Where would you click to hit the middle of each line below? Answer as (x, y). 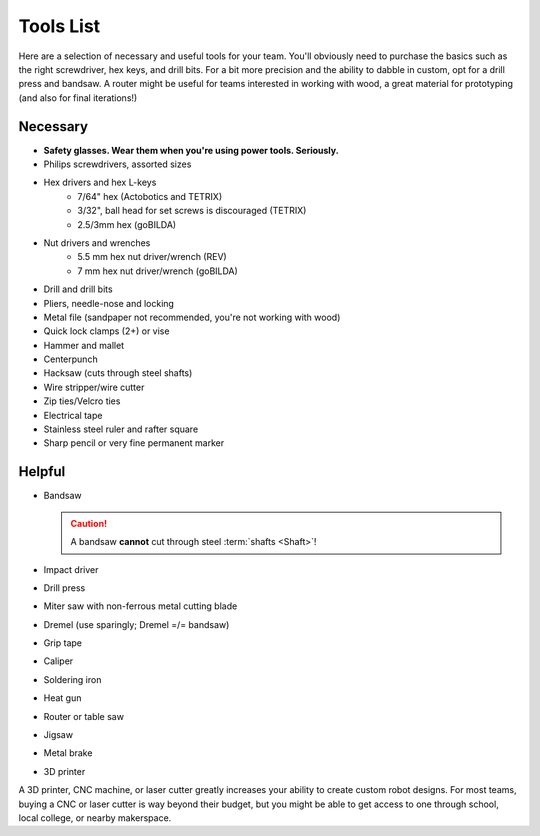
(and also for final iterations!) (78, 97)
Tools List (59, 26)
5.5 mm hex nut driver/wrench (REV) (152, 257)
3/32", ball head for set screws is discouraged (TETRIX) (192, 211)
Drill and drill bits (78, 289)
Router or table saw (84, 716)
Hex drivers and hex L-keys (100, 182)
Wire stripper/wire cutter (94, 387)
